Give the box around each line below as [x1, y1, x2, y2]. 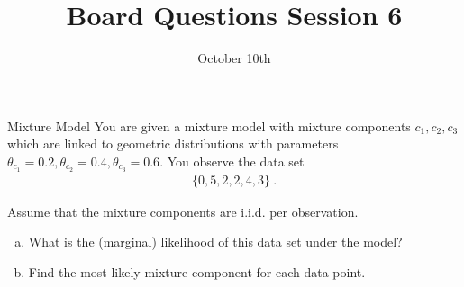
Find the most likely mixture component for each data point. [28, 262, 366, 281]
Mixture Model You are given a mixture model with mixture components [7, 116, 411, 135]
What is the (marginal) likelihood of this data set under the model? [28, 232, 403, 251]
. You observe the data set [159, 151, 305, 170]
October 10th [197, 49, 271, 67]
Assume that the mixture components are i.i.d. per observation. [7, 202, 359, 220]
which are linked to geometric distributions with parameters [7, 134, 339, 153]
